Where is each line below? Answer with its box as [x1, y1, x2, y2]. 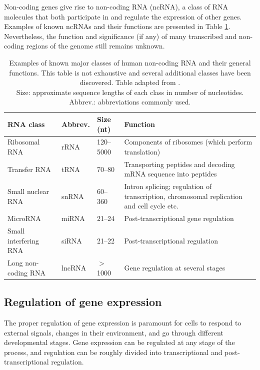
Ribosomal [7, 136, 40, 147]
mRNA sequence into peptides [124, 168, 217, 179]
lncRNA [61, 262, 86, 272]
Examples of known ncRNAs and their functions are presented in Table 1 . [4, 21, 230, 31]
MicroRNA [7, 213, 41, 223]
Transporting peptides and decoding [124, 158, 235, 169]
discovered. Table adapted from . [79, 77, 180, 87]
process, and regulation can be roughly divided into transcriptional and [4, 346, 222, 357]
